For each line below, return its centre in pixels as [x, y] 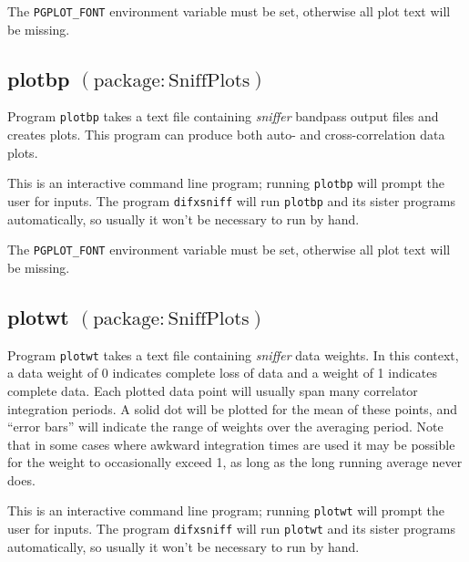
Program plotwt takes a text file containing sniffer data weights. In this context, [233, 354]
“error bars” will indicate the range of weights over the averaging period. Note [225, 427]
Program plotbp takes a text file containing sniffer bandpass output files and [223, 116]
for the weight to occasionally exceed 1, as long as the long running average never [235, 462]
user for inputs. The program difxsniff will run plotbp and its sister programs [232, 200]
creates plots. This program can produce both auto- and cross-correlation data [226, 135]
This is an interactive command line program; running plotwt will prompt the [226, 510]
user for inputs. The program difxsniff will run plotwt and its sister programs [232, 529]
